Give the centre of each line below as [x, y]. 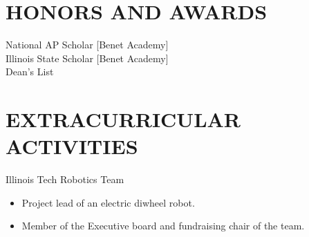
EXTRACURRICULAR [123, 119]
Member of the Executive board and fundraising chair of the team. [163, 226]
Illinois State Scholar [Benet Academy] [87, 58]
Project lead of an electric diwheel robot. [108, 202]
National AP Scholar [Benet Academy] [87, 45]
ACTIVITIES [72, 146]
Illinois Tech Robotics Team [65, 179]
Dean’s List [30, 72]
